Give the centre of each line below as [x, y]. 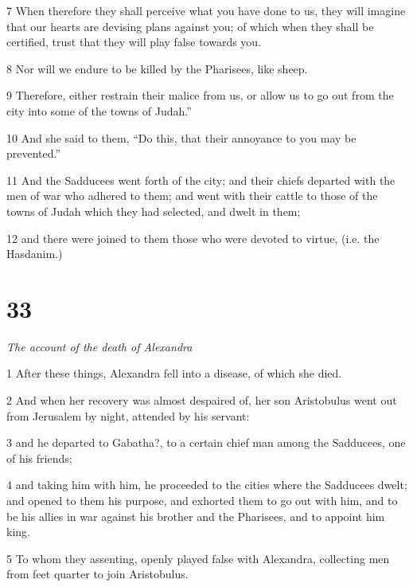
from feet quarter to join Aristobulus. [97, 574]
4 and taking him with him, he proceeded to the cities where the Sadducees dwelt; [207, 485]
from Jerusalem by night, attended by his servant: [128, 415]
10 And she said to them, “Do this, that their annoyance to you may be [181, 137]
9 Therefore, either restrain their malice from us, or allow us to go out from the [200, 95]
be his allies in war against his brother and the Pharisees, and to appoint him [196, 516]
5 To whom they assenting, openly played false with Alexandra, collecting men [198, 558]
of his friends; [39, 458]
